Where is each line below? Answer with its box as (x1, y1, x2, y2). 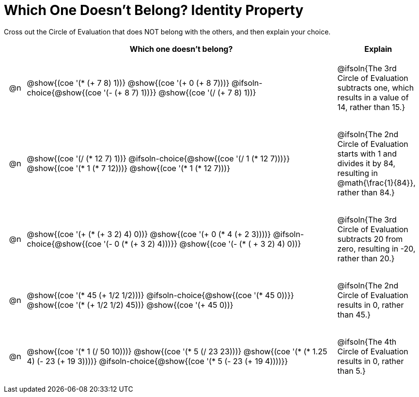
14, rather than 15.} (337, 102, 405, 112)
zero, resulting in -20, (337, 243, 416, 254)
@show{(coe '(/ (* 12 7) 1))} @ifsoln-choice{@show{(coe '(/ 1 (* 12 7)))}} (27, 153, 290, 163)
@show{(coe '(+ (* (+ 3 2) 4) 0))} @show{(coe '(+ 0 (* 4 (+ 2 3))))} (27, 229, 271, 239)
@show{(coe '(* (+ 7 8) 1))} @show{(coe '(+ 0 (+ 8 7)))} (27, 78, 230, 88)
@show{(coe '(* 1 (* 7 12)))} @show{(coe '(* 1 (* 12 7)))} (27, 163, 230, 173)
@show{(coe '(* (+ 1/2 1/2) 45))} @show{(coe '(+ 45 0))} (27, 300, 233, 310)
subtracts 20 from (337, 234, 403, 244)
